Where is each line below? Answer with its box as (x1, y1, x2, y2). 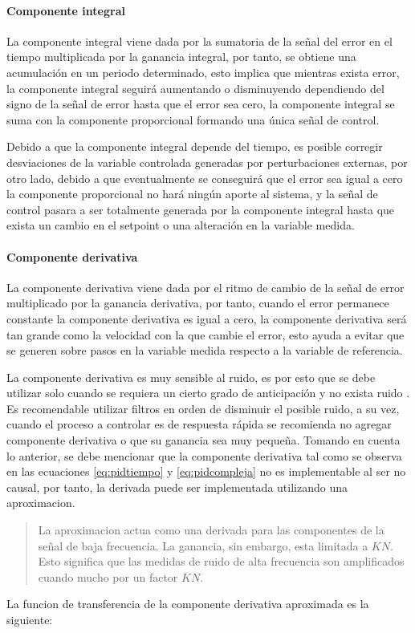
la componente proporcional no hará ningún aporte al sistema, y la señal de (6, 185, 378, 202)
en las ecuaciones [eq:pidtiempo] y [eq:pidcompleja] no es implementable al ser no (6, 463, 406, 480)
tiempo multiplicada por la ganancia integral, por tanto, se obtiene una (6, 48, 356, 65)
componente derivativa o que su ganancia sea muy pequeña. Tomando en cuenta (6, 432, 401, 448)
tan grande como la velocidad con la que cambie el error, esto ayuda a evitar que (6, 326, 405, 343)
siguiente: (6, 611, 53, 627)
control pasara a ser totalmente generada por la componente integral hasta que (6, 201, 395, 217)
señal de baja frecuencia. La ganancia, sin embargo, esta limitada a (38, 537, 368, 554)
